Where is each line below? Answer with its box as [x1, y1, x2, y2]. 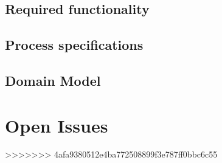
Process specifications [5, 35, 144, 54]
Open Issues [5, 113, 108, 137]
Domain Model [5, 71, 101, 89]
